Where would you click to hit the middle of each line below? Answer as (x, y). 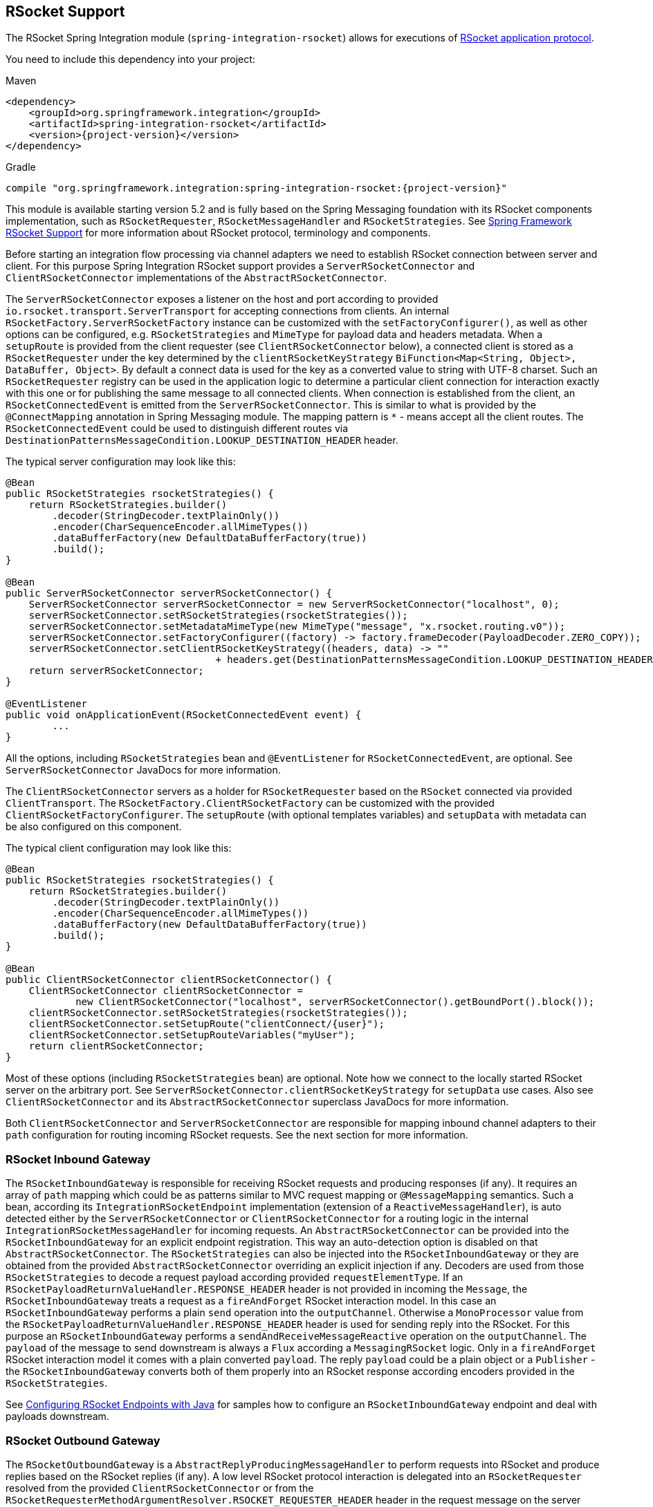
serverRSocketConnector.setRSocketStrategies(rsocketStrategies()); (218, 616)
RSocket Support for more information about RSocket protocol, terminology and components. (218, 233)
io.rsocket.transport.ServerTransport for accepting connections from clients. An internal (228, 311)
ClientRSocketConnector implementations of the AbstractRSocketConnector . (196, 278)
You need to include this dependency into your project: (130, 59)
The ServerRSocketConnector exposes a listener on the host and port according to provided (222, 299)
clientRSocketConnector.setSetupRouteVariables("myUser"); (192, 1035)
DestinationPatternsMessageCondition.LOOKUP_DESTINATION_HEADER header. (202, 440)
